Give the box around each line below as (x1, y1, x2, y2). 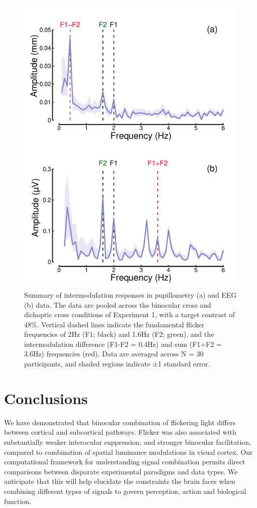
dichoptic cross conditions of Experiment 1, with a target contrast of (24, 309, 235, 320)
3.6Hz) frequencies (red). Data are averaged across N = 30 (24, 348, 204, 359)
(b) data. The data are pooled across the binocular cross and (24, 299, 211, 310)
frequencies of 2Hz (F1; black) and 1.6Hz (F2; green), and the (24, 329, 214, 339)
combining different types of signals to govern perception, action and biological (4, 485, 246, 496)
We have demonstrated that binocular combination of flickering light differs (4, 417, 236, 427)
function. (4, 495, 32, 506)
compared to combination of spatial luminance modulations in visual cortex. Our (4, 446, 253, 457)
